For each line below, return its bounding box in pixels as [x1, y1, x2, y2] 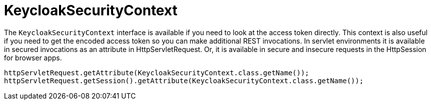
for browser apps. [4, 53, 62, 62]
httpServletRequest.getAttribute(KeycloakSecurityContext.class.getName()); [4, 68, 309, 77]
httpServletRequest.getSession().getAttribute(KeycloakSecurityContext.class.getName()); [4, 76, 364, 85]
